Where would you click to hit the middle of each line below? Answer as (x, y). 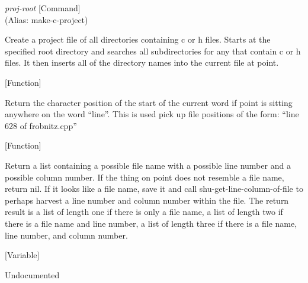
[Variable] (22, 255)
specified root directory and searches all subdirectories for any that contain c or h (153, 51)
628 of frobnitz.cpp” (41, 125)
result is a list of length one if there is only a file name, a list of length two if (144, 212)
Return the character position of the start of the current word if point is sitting (149, 102)
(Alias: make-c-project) (46, 19)
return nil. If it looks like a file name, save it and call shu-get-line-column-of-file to (154, 189)
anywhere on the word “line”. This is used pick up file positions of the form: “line (152, 114)
